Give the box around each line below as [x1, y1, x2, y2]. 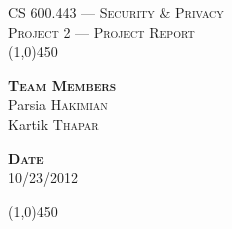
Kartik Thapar [8, 113, 99, 134]
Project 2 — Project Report [8, 21, 195, 42]
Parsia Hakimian [8, 94, 108, 115]
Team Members [8, 74, 117, 95]
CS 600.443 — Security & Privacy [8, 2, 224, 22]
